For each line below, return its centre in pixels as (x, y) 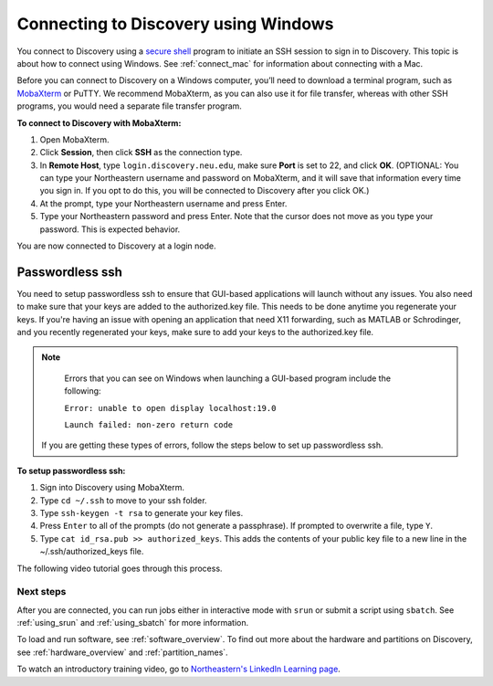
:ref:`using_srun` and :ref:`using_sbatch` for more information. (133, 623)
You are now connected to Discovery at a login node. (116, 246)
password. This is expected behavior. (110, 229)
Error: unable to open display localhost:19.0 (170, 408)
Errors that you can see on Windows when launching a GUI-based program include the (228, 378)
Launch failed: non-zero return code (149, 425)
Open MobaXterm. (74, 139)
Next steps (42, 592)
